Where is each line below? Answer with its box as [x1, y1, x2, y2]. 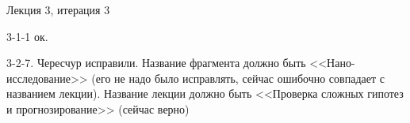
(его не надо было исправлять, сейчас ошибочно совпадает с [91, 69, 385, 86]
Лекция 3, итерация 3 [6, 2, 110, 17]
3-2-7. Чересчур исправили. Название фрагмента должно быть [6, 54, 306, 71]
